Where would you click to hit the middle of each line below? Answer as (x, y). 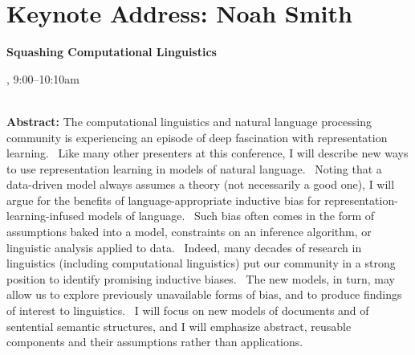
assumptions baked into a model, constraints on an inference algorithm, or (189, 232)
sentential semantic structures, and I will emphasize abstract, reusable (179, 326)
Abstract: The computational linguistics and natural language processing (189, 121)
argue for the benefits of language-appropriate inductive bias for (164, 200)
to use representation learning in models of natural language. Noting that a (194, 168)
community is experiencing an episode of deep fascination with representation (197, 137)
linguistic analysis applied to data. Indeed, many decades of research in (184, 247)
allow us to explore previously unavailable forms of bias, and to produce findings (204, 294)
